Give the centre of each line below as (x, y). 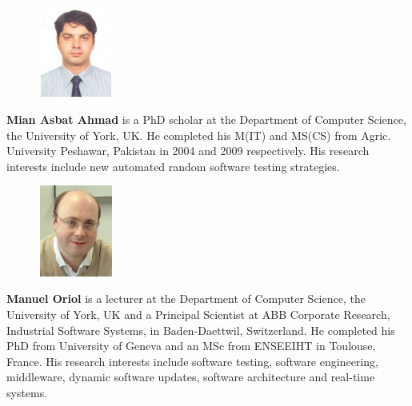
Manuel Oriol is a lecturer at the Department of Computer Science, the (186, 299)
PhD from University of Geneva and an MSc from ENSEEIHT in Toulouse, (191, 346)
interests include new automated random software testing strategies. (173, 166)
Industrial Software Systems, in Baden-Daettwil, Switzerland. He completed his (201, 330)
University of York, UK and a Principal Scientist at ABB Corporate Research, (198, 314)
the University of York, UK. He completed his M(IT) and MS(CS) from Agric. (199, 135)
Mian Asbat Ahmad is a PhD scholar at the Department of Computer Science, (206, 119)
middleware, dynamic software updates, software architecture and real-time (191, 377)
